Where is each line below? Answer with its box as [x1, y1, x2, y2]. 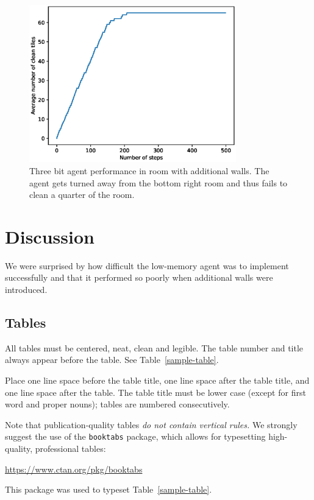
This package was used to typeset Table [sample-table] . [5, 483, 212, 496]
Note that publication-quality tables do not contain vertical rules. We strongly [5, 418, 298, 431]
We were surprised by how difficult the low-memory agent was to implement [5, 259, 289, 272]
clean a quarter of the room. [29, 188, 135, 201]
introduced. [5, 283, 48, 296]
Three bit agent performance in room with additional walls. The [29, 164, 269, 177]
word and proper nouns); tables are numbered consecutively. [5, 398, 230, 410]
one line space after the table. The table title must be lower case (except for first [5, 386, 306, 398]
